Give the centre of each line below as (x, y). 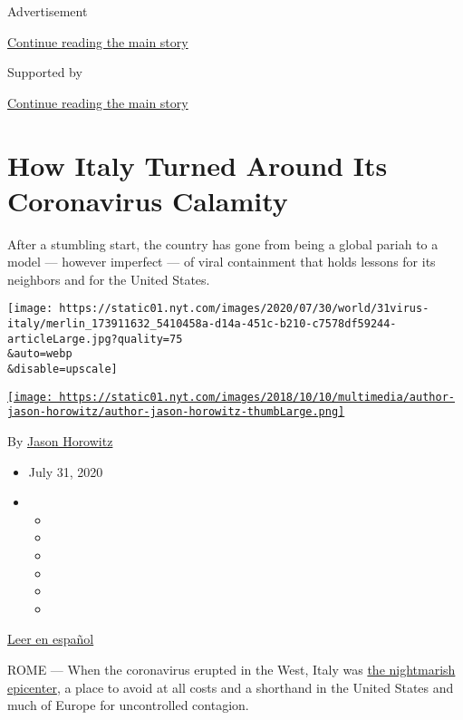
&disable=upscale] (63, 370)
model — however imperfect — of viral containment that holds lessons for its (222, 262)
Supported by (45, 72)
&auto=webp (40, 354)
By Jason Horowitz (60, 441)
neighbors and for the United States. (109, 279)
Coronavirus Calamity (148, 200)
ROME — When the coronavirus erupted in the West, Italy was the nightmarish (231, 669)
